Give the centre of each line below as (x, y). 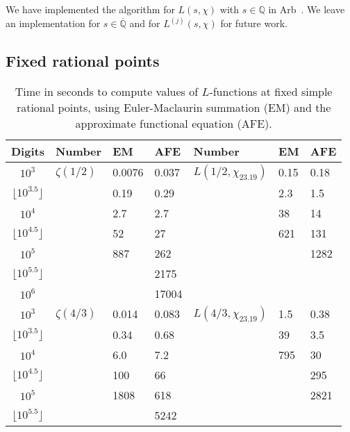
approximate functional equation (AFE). (174, 123)
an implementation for (53, 23)
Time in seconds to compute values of (107, 91)
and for (145, 23)
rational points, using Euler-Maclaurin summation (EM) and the (174, 107)
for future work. (254, 23)
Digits (28, 151)
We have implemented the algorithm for (90, 9)
